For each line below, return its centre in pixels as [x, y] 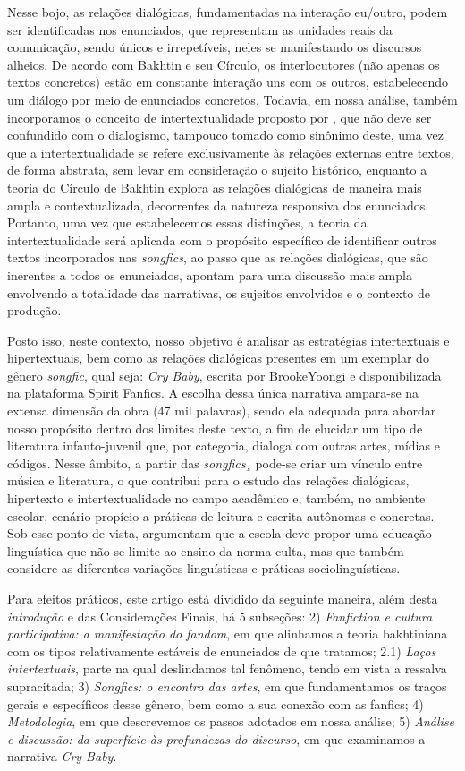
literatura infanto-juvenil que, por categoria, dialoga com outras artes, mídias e [224, 445]
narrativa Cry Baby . [62, 756]
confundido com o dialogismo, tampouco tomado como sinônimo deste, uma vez [225, 135]
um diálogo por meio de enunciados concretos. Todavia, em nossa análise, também [232, 99]
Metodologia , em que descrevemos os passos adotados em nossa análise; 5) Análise [231, 721]
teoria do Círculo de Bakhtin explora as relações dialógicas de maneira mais [215, 187]
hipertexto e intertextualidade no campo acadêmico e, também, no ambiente [216, 498]
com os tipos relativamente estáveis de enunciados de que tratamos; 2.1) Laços [222, 651]
